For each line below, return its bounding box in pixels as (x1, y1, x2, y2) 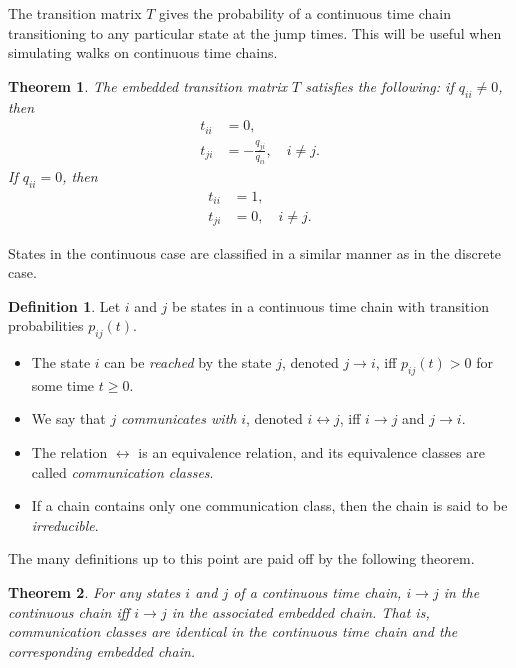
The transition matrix (8, 3, 142, 23)
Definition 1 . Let (8, 295, 121, 316)
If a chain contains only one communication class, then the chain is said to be (31, 495, 508, 516)
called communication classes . (31, 461, 214, 482)
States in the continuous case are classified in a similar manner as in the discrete (8, 242, 502, 263)
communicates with (120, 408, 237, 429)
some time (31, 374, 95, 395)
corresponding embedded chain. (8, 640, 196, 661)
